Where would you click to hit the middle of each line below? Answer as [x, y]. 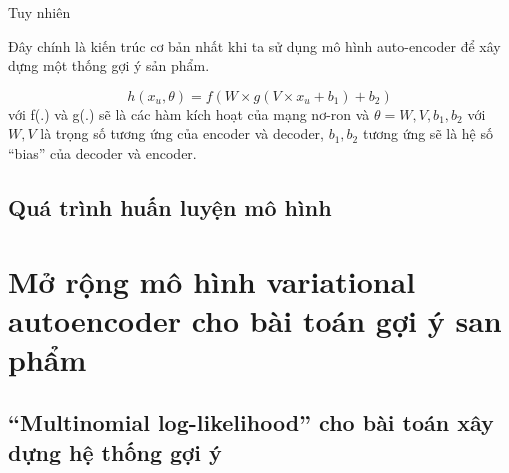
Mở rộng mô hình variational [212, 280]
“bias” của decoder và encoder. [102, 152]
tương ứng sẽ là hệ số [427, 133]
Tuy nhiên [39, 12]
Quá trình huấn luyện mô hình [170, 206]
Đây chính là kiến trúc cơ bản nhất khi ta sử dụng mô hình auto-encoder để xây [254, 45]
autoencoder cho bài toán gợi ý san [255, 319]
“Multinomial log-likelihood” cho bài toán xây [251, 422]
